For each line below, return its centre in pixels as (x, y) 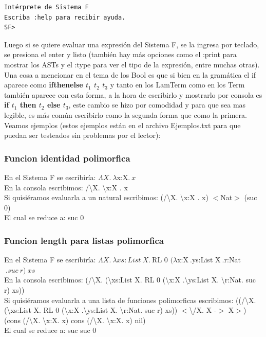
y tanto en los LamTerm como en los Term (177, 85)
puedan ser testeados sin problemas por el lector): (82, 135)
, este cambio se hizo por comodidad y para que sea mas (157, 105)
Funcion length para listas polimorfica (84, 240)
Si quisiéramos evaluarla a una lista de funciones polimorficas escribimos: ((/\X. (130, 300)
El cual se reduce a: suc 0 (44, 217)
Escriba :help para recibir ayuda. (65, 17)
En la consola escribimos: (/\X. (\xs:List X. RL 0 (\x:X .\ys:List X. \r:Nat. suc (130, 280)
